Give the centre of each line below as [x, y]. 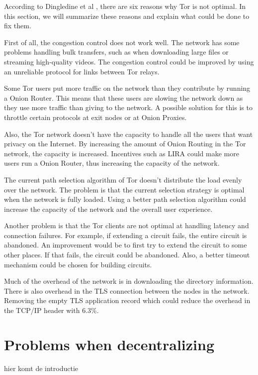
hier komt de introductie [41, 368]
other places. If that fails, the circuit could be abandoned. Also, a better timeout [127, 255]
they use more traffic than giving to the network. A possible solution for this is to [128, 107]
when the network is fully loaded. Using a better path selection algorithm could [125, 199]
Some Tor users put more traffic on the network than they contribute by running [127, 88]
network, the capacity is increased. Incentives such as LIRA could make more [122, 153]
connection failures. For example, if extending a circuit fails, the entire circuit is [126, 235]
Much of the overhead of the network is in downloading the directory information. [129, 281]
